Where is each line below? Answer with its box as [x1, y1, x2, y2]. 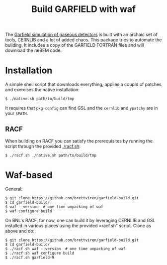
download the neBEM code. [5, 47, 62, 53]
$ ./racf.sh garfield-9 [5, 255, 55, 260]
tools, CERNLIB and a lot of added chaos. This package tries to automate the [5, 37, 162, 43]
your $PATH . [5, 111, 28, 117]
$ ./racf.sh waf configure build [5, 251, 75, 256]
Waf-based [5, 169, 53, 181]
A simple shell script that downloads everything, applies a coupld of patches [5, 81, 162, 88]
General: [5, 186, 23, 192]
